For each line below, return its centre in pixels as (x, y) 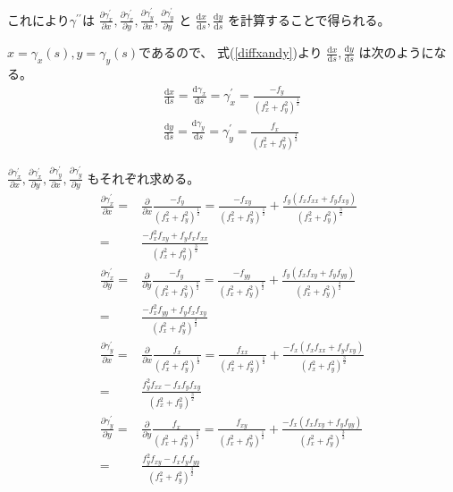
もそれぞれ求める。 (143, 178)
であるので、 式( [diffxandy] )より (231, 52)
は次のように (396, 52)
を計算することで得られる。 (309, 19)
